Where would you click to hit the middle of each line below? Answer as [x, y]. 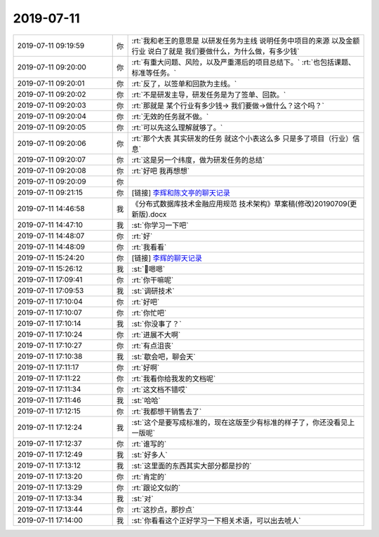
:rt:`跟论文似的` [156, 487]
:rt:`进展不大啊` [156, 334]
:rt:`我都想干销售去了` [167, 412]
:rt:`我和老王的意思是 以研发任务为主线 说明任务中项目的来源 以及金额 [246, 41]
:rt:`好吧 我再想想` [160, 170]
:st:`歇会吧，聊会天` [164, 356]
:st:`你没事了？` [157, 324]
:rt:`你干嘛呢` [153, 280]
